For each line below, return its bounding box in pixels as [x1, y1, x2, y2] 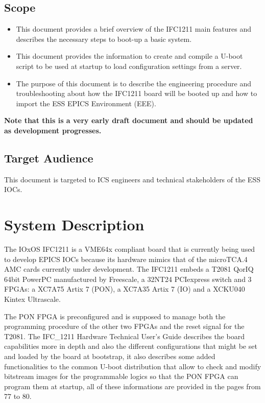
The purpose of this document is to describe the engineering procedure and [16, 78, 251, 88]
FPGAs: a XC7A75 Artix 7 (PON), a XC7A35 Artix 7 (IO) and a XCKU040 [4, 283, 245, 294]
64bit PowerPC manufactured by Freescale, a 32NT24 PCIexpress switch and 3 [4, 273, 252, 284]
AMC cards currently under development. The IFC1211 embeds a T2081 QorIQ [4, 264, 254, 274]
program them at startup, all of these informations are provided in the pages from [4, 381, 261, 391]
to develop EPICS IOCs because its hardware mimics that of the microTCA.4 [4, 253, 248, 264]
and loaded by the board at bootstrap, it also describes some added [4, 351, 215, 361]
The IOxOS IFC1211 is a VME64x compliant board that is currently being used [4, 244, 255, 254]
